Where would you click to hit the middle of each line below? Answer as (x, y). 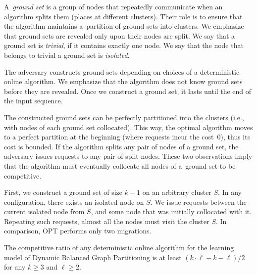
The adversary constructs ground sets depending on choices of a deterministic (122, 71)
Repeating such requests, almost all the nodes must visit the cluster (107, 221)
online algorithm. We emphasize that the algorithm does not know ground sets (123, 81)
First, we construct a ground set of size (63, 192)
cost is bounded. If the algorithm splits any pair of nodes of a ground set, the (121, 146)
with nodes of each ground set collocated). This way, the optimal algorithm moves (128, 127)
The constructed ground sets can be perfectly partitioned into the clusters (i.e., (124, 117)
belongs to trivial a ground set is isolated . (67, 55)
